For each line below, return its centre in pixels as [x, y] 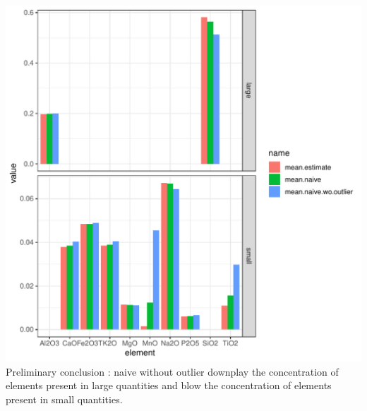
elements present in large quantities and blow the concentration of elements [169, 385]
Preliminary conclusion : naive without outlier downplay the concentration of [172, 371]
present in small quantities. [64, 399]
